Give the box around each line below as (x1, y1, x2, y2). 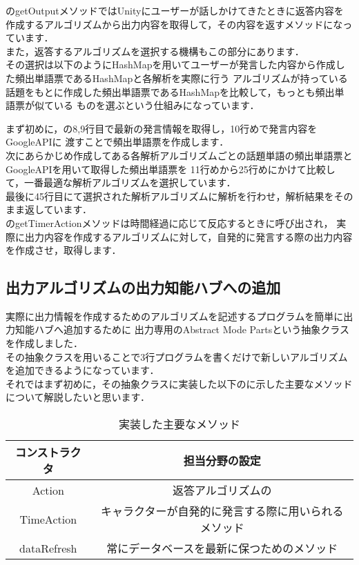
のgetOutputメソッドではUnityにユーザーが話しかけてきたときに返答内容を (6, 3, 344, 17)
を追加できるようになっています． (6, 363, 159, 377)
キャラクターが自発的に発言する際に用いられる (101, 503, 344, 519)
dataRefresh (19, 539, 77, 556)
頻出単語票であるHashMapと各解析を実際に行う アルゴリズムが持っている (14, 70, 348, 85)
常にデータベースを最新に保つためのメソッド (106, 540, 338, 557)
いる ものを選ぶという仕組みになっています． (53, 98, 260, 112)
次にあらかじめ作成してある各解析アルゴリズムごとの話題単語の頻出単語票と (6, 148, 353, 162)
